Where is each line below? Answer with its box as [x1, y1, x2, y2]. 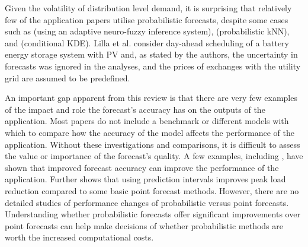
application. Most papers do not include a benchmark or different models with [5, 115, 289, 127]
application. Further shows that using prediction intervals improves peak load [5, 173, 286, 185]
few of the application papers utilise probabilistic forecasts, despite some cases [5, 13, 288, 26]
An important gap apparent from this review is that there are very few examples [5, 91, 297, 104]
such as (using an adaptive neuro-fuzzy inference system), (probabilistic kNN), [5, 25, 290, 37]
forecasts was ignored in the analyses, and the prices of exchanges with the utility [5, 59, 301, 72]
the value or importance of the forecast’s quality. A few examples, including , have [5, 150, 303, 162]
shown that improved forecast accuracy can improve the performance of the [5, 161, 279, 173]
